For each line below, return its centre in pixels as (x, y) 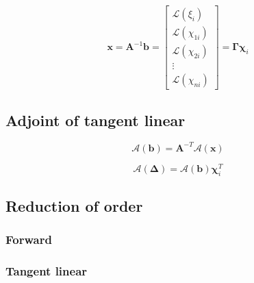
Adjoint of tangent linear (96, 120)
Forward (29, 239)
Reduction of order (74, 206)
